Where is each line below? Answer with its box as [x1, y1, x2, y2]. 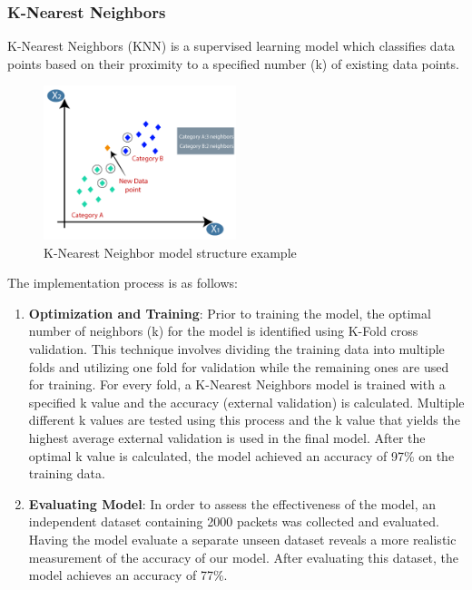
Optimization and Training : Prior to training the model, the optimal [28, 303, 431, 322]
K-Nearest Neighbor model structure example [44, 242, 297, 261]
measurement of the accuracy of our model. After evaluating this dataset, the [28, 547, 459, 566]
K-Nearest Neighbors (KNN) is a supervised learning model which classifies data [7, 36, 456, 55]
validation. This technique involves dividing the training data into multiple [28, 339, 445, 358]
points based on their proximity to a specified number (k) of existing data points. [7, 54, 459, 73]
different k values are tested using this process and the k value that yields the [28, 410, 460, 429]
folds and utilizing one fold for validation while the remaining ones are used [28, 357, 449, 376]
